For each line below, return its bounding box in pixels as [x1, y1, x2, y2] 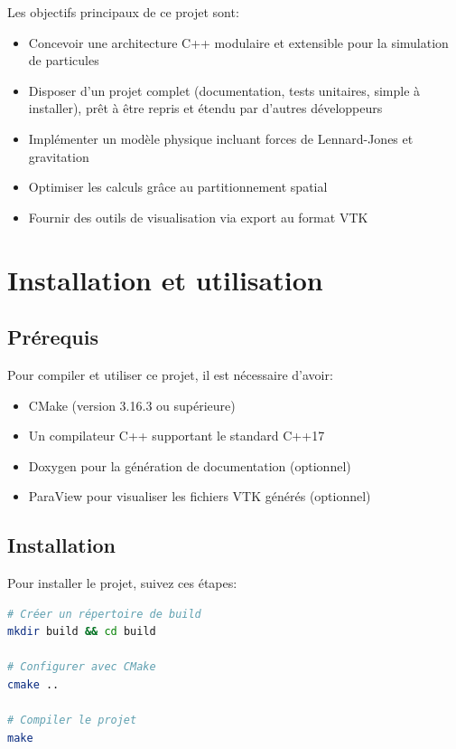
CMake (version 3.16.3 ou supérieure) [28, 395, 236, 414]
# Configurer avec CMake [7, 660, 156, 674]
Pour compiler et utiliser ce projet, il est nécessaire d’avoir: [7, 365, 333, 384]
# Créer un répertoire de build [7, 607, 201, 621]
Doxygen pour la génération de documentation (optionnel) [28, 456, 351, 475]
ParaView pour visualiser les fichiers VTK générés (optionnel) [28, 487, 371, 506]
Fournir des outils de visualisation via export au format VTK [28, 207, 368, 226]
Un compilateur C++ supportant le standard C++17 [28, 426, 325, 445]
